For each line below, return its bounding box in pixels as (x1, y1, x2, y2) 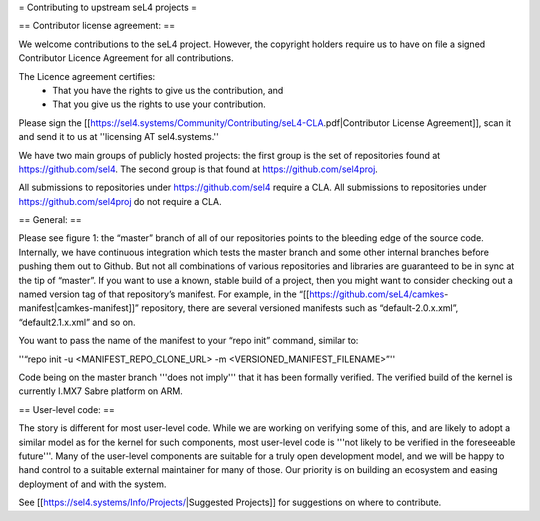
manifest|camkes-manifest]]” (18, 302, 140, 314)
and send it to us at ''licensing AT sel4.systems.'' (18, 131, 220, 143)
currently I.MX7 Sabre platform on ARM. (18, 385, 184, 397)
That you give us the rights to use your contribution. (52, 98, 267, 110)
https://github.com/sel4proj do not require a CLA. (18, 195, 222, 207)
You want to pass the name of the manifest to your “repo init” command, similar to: (18, 335, 359, 347)
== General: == (18, 214, 82, 226)
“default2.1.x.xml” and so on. (18, 316, 136, 328)
